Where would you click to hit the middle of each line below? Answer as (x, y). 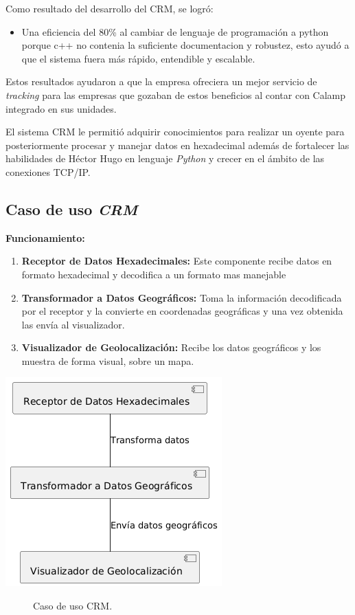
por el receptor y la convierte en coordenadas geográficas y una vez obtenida (182, 311)
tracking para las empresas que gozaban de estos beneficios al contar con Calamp (176, 94)
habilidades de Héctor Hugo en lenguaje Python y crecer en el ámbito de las (165, 158)
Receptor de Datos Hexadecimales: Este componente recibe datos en (177, 261)
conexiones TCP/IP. (48, 171)
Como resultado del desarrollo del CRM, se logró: (110, 8)
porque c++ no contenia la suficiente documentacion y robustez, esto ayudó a (185, 45)
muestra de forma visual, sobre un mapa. (108, 360)
